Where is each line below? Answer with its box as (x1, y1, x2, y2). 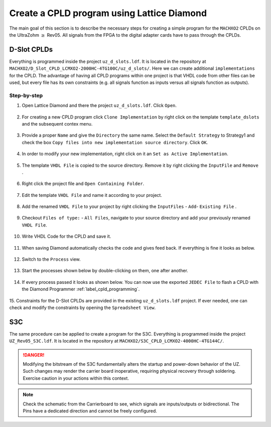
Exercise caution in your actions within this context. (23, 375, 129, 381)
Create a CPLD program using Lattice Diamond (9, 8, 207, 19)
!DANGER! (23, 352, 45, 358)
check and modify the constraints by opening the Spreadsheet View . (9, 304, 156, 310)
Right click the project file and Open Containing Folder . (22, 181, 145, 187)
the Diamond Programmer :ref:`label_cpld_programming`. (22, 286, 140, 292)
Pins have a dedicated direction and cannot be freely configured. (23, 408, 158, 414)
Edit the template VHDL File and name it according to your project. (22, 192, 163, 198)
